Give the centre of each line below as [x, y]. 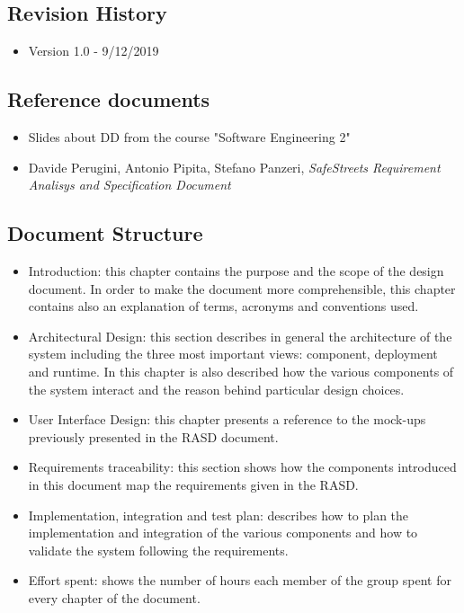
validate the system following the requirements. [158, 550]
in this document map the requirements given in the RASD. [193, 484]
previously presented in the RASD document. [153, 436]
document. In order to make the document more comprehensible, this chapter [242, 288]
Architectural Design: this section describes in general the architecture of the [240, 336]
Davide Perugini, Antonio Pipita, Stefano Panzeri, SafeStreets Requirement [234, 167]
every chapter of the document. [114, 597]
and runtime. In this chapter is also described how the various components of [241, 371]
